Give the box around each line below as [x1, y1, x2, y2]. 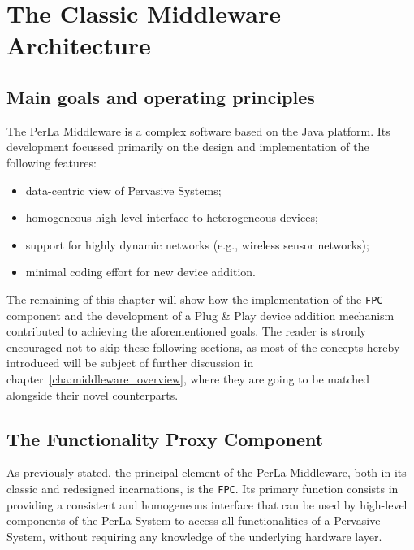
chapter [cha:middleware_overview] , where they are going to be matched [6, 370, 370, 387]
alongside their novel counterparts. [6, 386, 179, 403]
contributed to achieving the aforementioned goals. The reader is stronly [6, 323, 366, 340]
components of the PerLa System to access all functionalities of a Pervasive [6, 512, 381, 529]
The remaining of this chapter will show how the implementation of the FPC [6, 290, 383, 307]
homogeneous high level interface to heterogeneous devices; [25, 209, 318, 226]
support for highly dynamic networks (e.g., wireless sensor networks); [25, 236, 369, 253]
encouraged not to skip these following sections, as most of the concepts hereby [6, 338, 400, 355]
